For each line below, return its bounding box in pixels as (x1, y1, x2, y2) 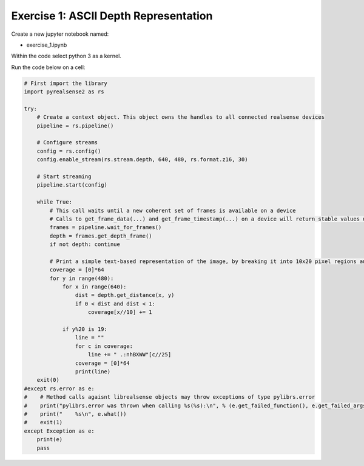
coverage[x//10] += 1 (88, 309, 152, 316)
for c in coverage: (75, 342, 133, 350)
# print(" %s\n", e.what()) (24, 410, 127, 418)
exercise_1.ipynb (26, 41, 67, 48)
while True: (36, 199, 73, 205)
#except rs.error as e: (24, 385, 95, 392)
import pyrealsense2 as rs (24, 88, 104, 95)
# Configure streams (36, 139, 98, 146)
